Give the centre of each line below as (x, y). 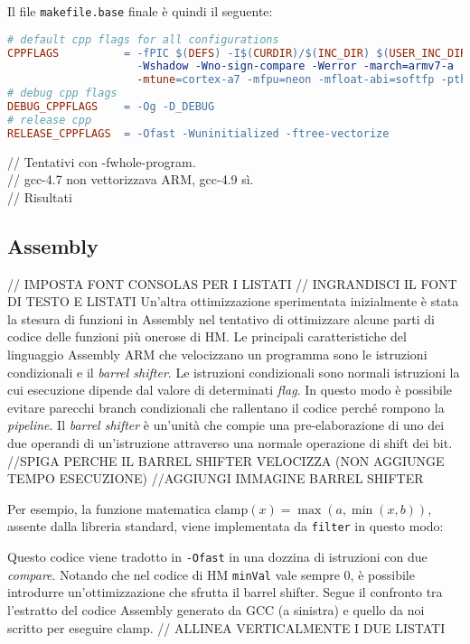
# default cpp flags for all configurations (143, 39)
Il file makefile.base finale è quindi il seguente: (140, 11)
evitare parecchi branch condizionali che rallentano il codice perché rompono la (226, 407)
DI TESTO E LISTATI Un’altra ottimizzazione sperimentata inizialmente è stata (233, 301)
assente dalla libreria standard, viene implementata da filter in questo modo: (226, 526)
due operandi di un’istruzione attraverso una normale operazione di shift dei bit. (230, 442)
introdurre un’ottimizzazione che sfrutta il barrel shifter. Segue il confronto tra (225, 592)
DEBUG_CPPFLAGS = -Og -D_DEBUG (111, 107)
